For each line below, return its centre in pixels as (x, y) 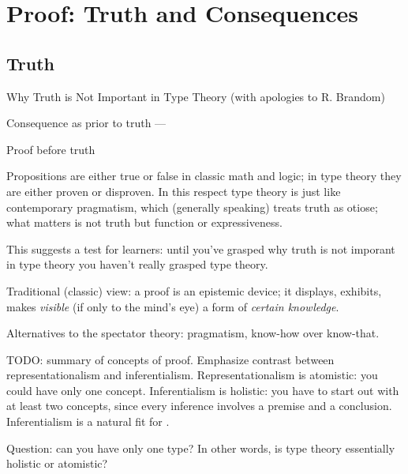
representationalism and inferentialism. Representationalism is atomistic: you (192, 375)
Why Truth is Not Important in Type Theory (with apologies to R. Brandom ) (196, 96)
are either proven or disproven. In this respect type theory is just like (174, 191)
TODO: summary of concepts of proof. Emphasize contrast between (170, 359)
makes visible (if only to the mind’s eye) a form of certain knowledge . (173, 306)
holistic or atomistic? (57, 463)
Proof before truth (51, 149)
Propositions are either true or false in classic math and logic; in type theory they (204, 176)
